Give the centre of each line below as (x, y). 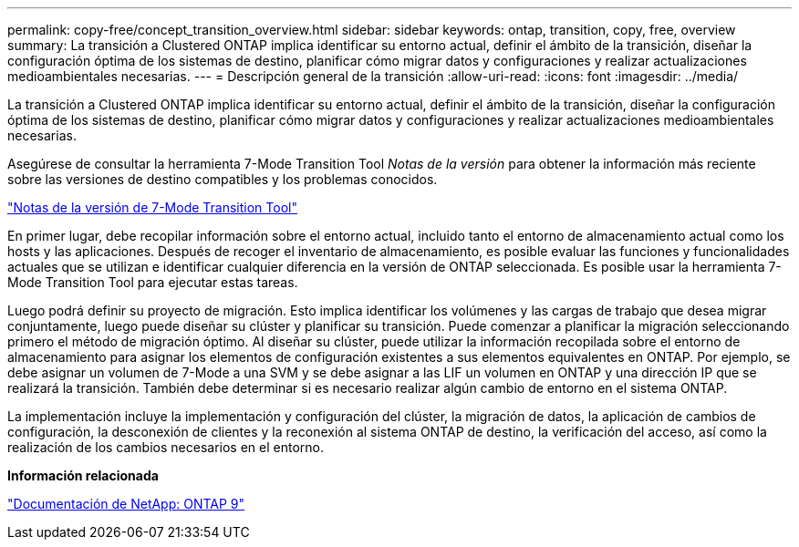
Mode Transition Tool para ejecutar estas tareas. (153, 282)
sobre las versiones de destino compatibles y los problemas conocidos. (223, 179)
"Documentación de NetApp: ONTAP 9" (126, 504)
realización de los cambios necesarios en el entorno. (166, 447)
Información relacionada (83, 475)
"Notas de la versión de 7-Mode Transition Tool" (152, 207)
